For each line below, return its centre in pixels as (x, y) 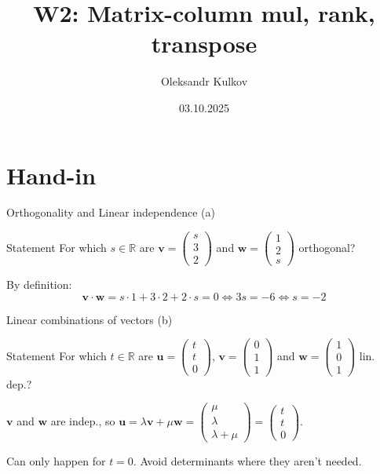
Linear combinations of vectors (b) (90, 319)
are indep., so (83, 421)
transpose (204, 44)
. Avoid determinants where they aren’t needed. (247, 461)
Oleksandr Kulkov (204, 81)
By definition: (39, 284)
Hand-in (51, 175)
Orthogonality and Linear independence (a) (111, 212)
